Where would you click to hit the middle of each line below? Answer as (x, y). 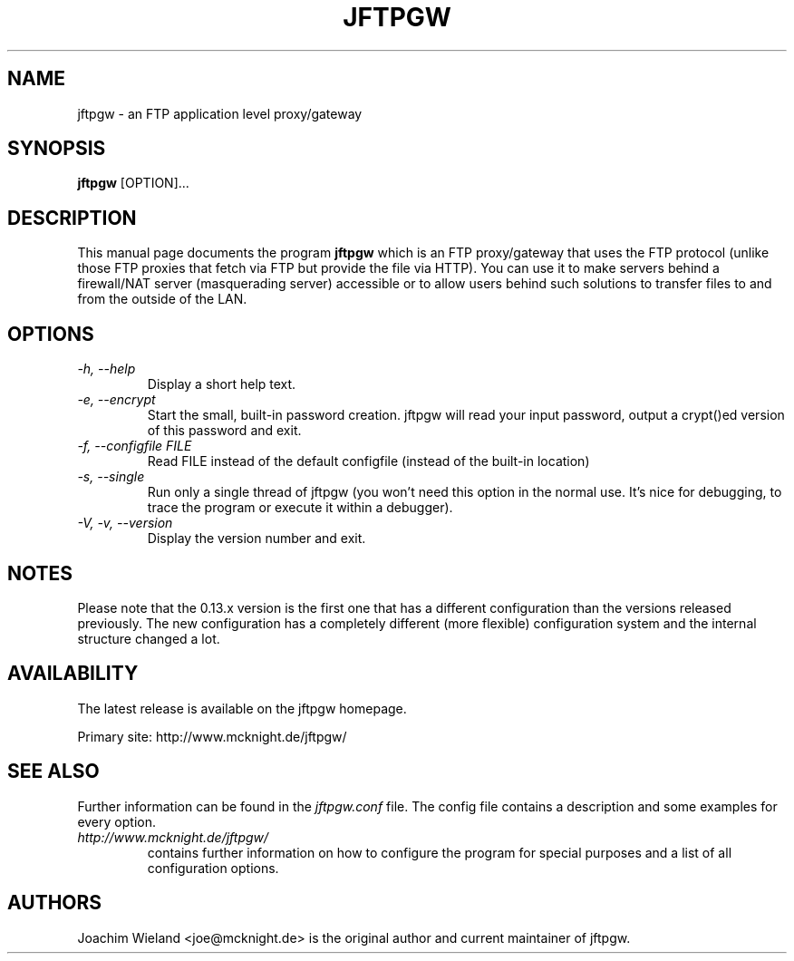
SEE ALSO (53, 772)
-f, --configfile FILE (135, 446)
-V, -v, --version (125, 523)
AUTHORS (55, 903)
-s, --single (111, 477)
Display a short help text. (222, 384)
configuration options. (213, 868)
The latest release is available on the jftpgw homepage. (242, 708)
